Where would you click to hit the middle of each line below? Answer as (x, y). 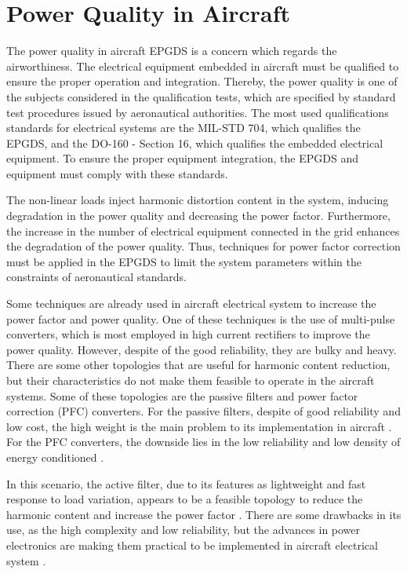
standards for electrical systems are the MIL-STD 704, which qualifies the (184, 128)
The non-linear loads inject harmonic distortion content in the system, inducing (198, 200)
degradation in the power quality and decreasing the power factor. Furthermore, (198, 216)
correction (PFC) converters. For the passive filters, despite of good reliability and (203, 411)
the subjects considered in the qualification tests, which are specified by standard (201, 96)
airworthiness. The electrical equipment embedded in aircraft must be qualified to (203, 66)
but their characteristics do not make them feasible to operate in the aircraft (191, 380)
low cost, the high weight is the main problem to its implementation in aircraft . (199, 426)
